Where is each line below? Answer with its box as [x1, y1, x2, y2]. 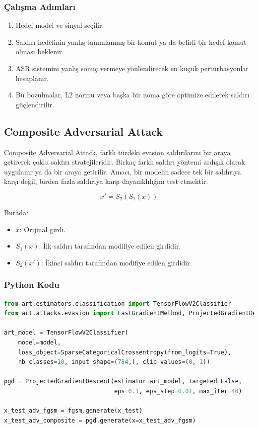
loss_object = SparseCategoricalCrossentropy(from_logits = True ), [18, 348, 232, 356]
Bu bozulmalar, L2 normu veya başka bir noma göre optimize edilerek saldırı [15, 89, 250, 100]
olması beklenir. [15, 46, 64, 57]
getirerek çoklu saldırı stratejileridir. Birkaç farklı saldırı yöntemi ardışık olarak [4, 157, 245, 167]
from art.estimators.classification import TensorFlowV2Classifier [4, 300, 232, 307]
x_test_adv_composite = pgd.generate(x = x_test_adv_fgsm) [4, 417, 196, 424]
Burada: [4, 207, 28, 217]
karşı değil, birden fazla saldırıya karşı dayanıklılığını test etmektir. [4, 176, 208, 186]
